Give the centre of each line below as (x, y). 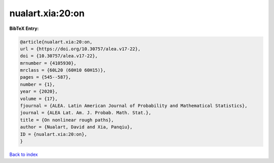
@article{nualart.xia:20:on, (56, 42)
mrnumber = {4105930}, (48, 63)
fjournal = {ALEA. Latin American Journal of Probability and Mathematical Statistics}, (134, 106)
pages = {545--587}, (45, 77)
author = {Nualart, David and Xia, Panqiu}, (76, 127)
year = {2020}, (39, 92)
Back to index (24, 154)
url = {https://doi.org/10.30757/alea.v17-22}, (80, 49)
